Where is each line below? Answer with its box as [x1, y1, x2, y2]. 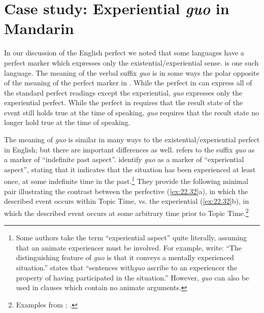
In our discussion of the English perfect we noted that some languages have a [4, 47, 244, 58]
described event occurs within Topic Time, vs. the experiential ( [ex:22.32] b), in [4, 196, 249, 206]
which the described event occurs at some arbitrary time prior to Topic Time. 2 [4, 206, 249, 218]
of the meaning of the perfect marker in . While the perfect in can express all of [4, 77, 252, 88]
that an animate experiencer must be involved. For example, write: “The [16, 242, 242, 253]
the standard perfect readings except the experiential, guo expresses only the [4, 87, 242, 98]
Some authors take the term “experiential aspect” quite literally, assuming [16, 232, 247, 243]
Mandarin [4, 18, 74, 39]
